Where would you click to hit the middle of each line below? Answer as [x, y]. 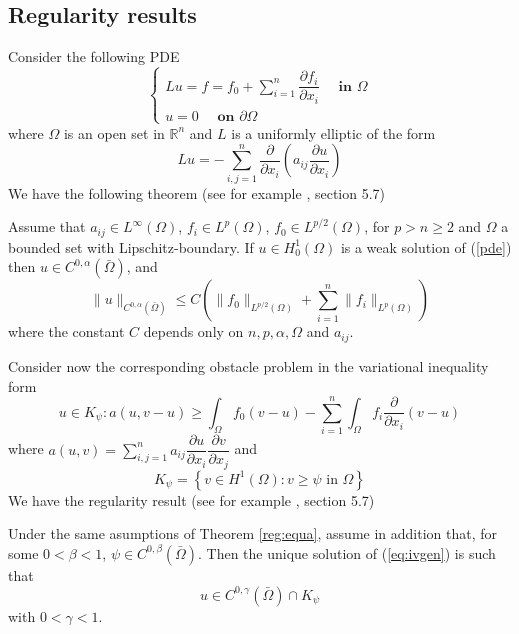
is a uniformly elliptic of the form [333, 132]
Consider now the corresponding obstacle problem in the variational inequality [248, 365]
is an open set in [114, 132]
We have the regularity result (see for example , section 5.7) [191, 499]
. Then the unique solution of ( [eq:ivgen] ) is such [347, 552]
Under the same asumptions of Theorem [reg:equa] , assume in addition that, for [253, 533]
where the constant [66, 331]
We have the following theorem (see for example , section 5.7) [197, 192]
